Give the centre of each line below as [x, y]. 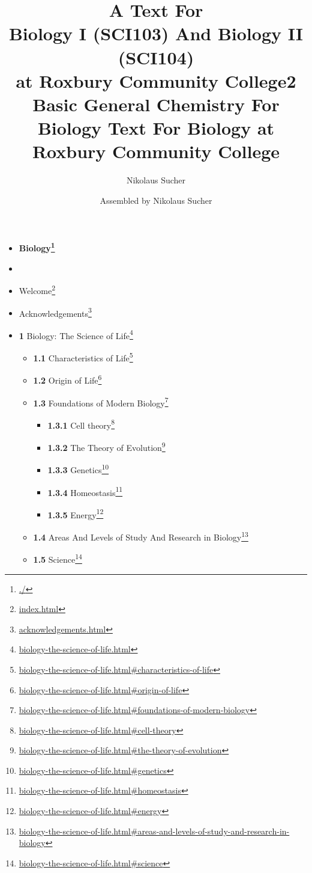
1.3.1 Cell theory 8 [81, 424]
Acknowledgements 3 [55, 312]
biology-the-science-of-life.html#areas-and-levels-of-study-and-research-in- [154, 831]
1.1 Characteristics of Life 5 [83, 357]
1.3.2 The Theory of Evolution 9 [106, 446]
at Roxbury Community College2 [156, 80]
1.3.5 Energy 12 [76, 513]
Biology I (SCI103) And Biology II [156, 33]
